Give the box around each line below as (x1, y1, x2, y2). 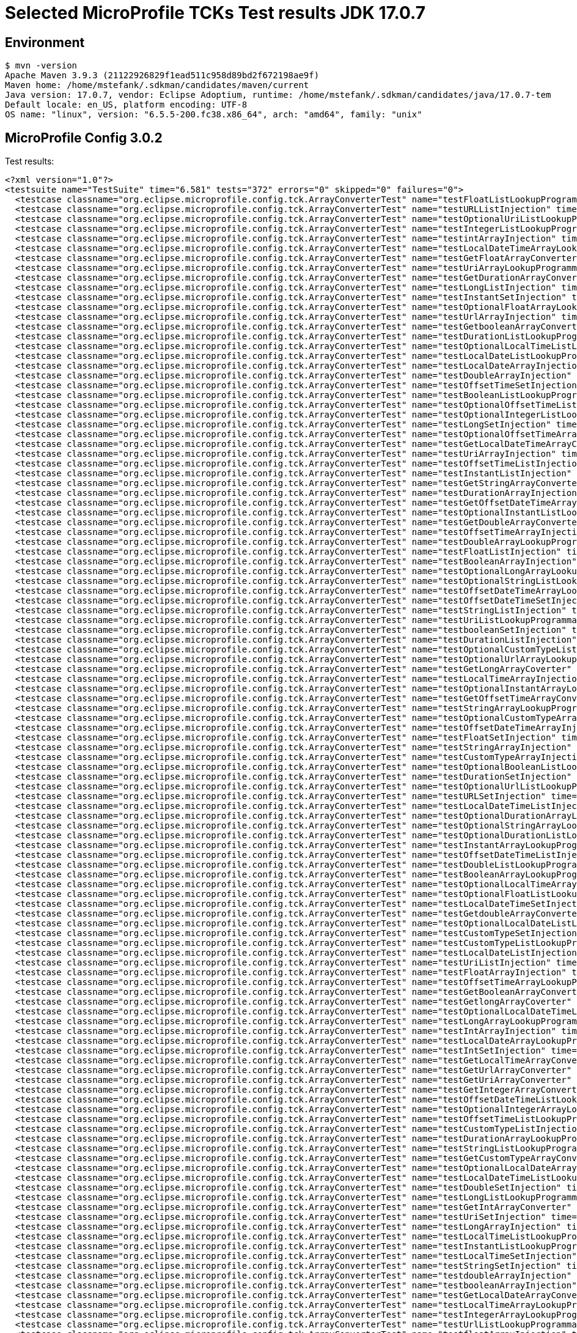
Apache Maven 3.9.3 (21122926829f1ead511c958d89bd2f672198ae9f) (5, 70, 320, 81)
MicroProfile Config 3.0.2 (5, 130, 163, 146)
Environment (5, 34, 85, 50)
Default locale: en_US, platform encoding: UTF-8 (5, 100, 248, 110)
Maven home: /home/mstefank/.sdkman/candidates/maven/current (5, 80, 309, 90)
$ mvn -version (5, 61, 78, 71)
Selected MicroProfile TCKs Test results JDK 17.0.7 (5, 2, 425, 23)
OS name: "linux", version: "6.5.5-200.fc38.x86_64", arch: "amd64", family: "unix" (5, 109, 422, 120)
